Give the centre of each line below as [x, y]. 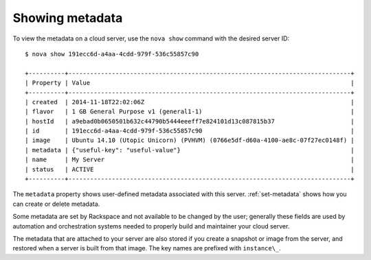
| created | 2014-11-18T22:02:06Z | [190, 102]
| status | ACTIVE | [190, 169]
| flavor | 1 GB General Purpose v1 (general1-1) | [190, 112]
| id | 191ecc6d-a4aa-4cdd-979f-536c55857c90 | [190, 131]
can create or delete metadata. [56, 204]
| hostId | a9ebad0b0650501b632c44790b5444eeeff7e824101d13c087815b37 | [190, 121]
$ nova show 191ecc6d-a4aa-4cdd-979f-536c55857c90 [112, 54]
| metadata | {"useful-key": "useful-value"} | [190, 150]
